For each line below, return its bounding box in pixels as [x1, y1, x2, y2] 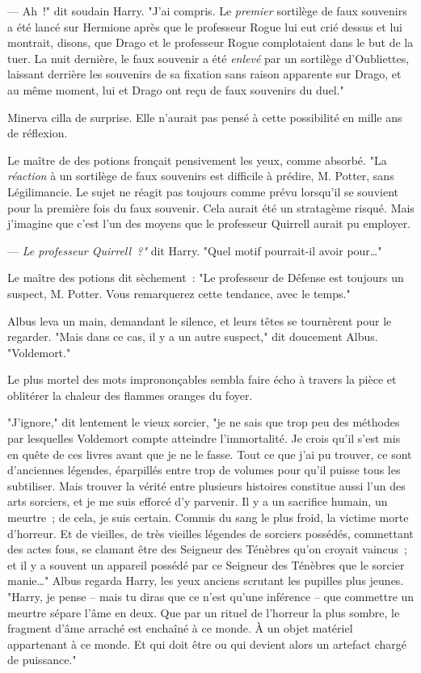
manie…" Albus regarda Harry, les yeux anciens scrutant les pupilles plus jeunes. [7, 572, 404, 589]
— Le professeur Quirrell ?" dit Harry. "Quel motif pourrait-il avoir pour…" [7, 242, 382, 259]
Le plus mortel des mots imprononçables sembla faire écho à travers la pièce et [7, 371, 397, 388]
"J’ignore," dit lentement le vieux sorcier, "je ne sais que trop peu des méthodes [7, 414, 400, 431]
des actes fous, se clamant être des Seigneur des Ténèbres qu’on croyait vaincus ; [7, 541, 407, 557]
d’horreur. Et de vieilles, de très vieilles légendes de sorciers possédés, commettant [7, 524, 414, 541]
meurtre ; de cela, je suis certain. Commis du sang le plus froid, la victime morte [7, 509, 409, 526]
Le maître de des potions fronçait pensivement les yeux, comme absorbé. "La [7, 151, 387, 168]
